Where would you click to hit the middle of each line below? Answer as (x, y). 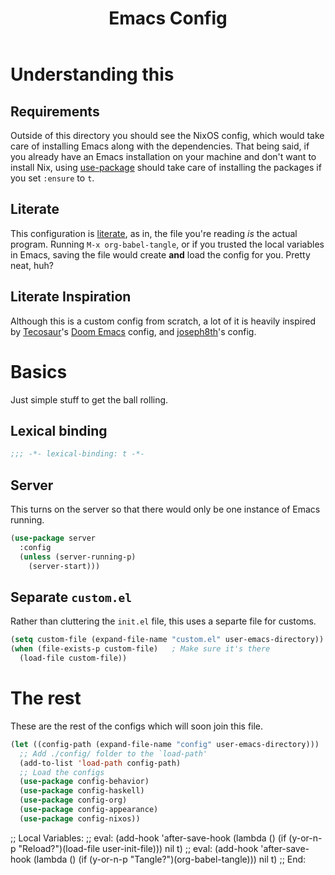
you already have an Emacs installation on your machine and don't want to (163, 156)
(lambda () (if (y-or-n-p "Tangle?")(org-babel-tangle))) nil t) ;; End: (170, 859)
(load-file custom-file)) (73, 658)
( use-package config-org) (73, 800)
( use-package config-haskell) (82, 791)
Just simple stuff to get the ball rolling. (89, 399)
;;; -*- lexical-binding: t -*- (77, 454)
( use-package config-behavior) (84, 782)
